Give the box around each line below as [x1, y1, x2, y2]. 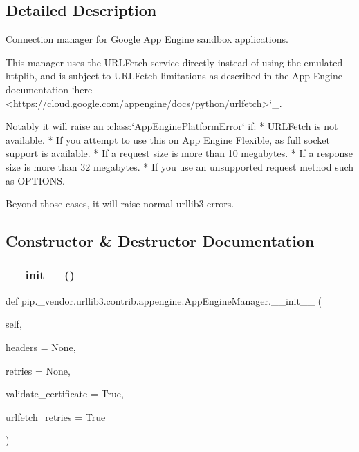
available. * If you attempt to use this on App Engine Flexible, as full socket [6, 132, 330, 147]
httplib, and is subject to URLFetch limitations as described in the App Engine [6, 68, 342, 83]
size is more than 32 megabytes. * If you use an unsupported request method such [6, 159, 354, 173]
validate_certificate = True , [6, 386, 124, 401]
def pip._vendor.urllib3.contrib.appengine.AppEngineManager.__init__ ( [6, 293, 322, 308]
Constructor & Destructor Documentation [6, 230, 315, 252]
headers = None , [6, 339, 76, 354]
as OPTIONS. [6, 173, 65, 187]
